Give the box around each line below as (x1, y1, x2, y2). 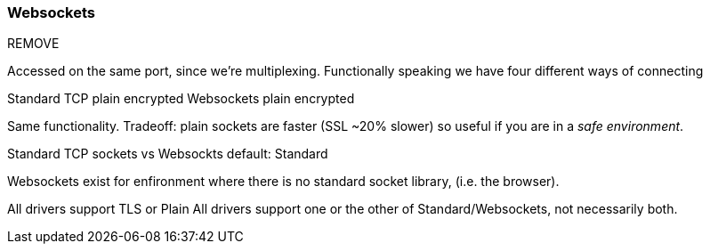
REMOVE (7, 36, 60, 52)
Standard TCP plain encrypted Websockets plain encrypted (7, 91, 355, 107)
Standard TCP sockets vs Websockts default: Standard (7, 146, 328, 162)
